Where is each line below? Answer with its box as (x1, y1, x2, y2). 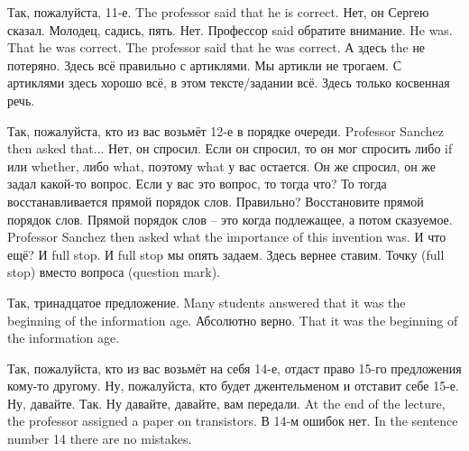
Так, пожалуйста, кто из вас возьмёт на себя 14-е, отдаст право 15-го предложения (7, 358, 462, 377)
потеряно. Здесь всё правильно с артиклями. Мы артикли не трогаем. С (7, 55, 402, 74)
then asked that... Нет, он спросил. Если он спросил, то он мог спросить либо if (7, 139, 453, 158)
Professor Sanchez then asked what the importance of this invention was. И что (7, 227, 446, 246)
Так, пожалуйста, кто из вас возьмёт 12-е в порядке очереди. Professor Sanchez (7, 121, 444, 140)
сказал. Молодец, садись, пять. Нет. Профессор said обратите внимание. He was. (7, 20, 453, 39)
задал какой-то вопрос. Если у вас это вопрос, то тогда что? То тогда (7, 174, 387, 193)
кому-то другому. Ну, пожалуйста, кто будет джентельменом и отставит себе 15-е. (7, 376, 459, 395)
